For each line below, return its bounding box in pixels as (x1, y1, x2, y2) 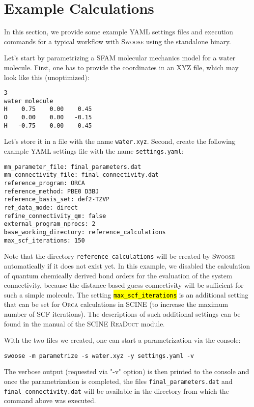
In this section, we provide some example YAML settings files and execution (4, 27, 233, 37)
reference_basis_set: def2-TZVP (4, 196, 110, 203)
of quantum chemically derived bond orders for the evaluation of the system (4, 270, 232, 280)
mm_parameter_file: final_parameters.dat (4, 163, 141, 170)
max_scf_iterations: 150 (4, 237, 85, 244)
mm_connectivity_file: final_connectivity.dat (4, 171, 159, 179)
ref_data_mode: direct (4, 204, 78, 211)
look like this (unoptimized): (4, 72, 89, 82)
